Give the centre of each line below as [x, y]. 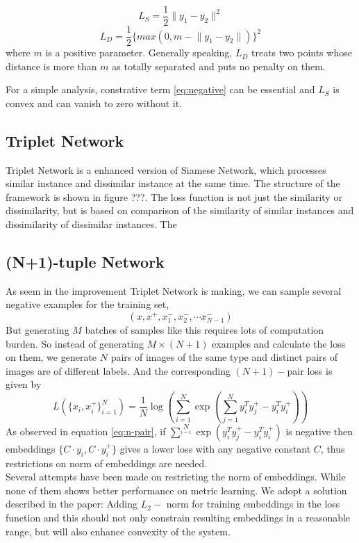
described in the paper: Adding [72, 504]
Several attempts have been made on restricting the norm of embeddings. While [176, 477]
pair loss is [310, 370]
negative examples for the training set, [87, 304]
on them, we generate [51, 357]
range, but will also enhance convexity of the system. [118, 531]
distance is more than [51, 66]
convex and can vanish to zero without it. [94, 103]
